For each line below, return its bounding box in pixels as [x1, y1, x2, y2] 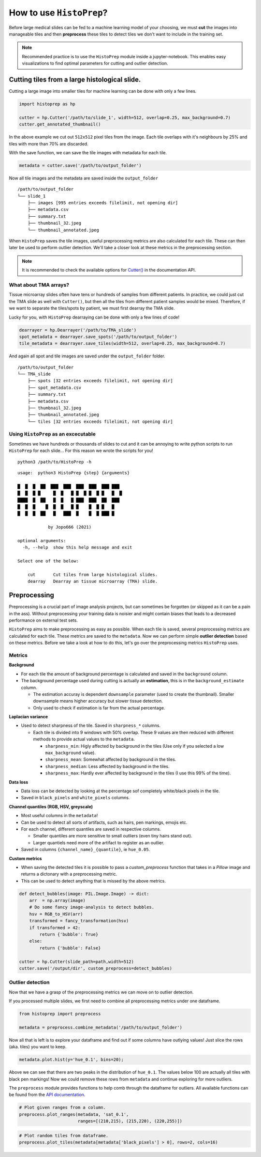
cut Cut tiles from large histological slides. [27, 572, 158, 577]
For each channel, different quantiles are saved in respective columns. [21, 826, 161, 832]
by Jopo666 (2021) [48, 524, 92, 530]
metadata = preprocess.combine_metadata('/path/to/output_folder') [19, 1025, 183, 1030]
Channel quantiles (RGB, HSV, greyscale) [9, 803, 93, 809]
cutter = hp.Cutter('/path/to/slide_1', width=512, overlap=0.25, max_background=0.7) [19, 114, 231, 120]
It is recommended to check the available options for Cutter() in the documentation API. [22, 267, 196, 273]
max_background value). [45, 750, 96, 756]
